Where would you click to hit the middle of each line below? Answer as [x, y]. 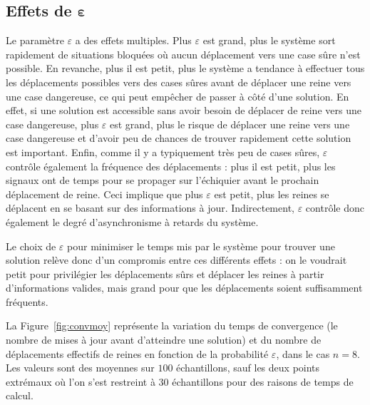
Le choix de [31, 246]
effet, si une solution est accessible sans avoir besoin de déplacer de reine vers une [184, 110]
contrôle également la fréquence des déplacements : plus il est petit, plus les [171, 166]
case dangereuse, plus [52, 124]
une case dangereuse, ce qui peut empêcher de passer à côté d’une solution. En [178, 96]
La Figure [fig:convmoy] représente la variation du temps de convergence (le [172, 325]
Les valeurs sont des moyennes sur [80, 368]
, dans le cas [303, 353]
